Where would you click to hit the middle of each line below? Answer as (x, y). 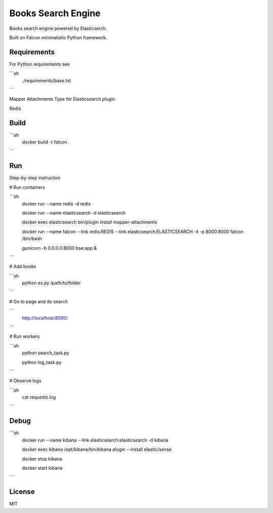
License (22, 492)
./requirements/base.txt (47, 81)
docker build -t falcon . (46, 142)
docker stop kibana (42, 459)
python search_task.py (45, 353)
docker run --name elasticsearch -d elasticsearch (74, 213)
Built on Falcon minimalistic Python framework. (58, 37)
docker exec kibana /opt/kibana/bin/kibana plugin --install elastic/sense (97, 449)
